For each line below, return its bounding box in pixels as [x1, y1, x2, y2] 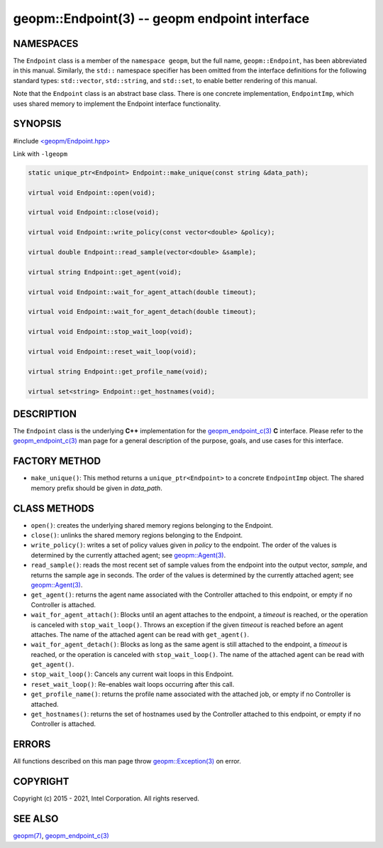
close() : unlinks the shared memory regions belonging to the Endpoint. [30, 531, 243, 539]
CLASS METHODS [13, 502, 95, 514]
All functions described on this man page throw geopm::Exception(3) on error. [13, 757, 241, 766]
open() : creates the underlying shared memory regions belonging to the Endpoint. [30, 521, 273, 529]
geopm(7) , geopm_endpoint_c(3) [13, 832, 109, 840]
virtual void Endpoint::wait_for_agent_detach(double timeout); [28, 308, 257, 316]
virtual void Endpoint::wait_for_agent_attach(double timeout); [28, 288, 257, 296]
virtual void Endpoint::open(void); [28, 188, 156, 197]
